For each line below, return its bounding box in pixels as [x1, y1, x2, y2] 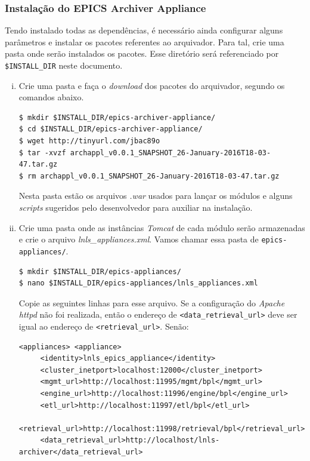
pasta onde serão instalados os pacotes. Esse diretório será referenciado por [5, 47, 279, 60]
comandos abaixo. [18, 91, 84, 103]
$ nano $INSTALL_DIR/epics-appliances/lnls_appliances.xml [18, 279, 258, 288]
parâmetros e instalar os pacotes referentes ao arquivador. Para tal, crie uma [5, 35, 284, 48]
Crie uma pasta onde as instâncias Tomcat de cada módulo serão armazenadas [18, 221, 305, 233]
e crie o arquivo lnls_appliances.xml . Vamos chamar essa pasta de [18, 233, 259, 245]
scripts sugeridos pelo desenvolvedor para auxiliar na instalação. [18, 201, 253, 213]
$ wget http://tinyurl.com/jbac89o [18, 137, 160, 146]
